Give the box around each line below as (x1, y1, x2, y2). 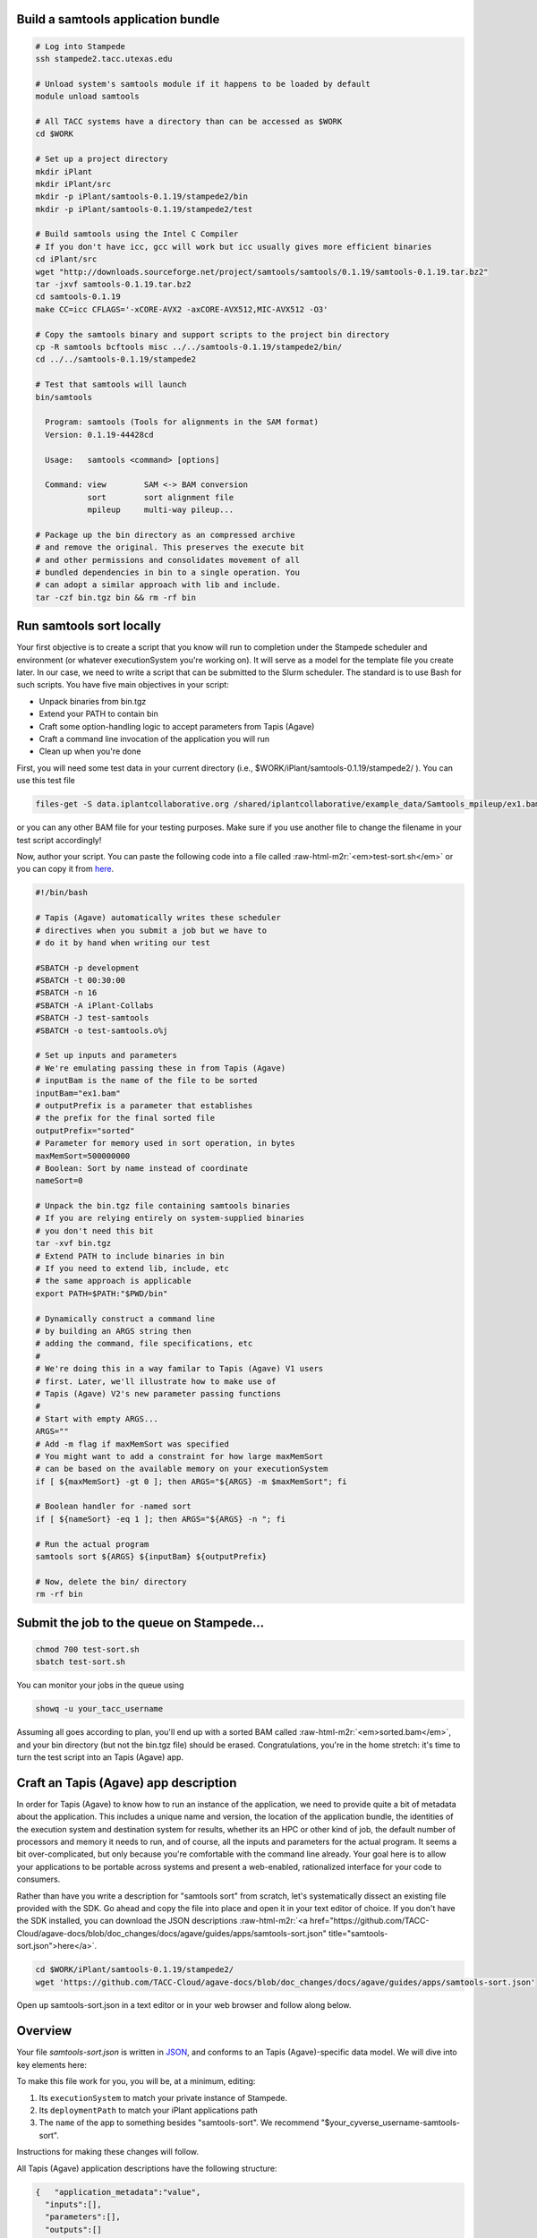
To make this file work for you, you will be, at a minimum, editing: (16, 2076, 256, 2087)
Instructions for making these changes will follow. (16, 2147, 199, 2157)
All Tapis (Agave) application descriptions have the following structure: (16, 2163, 277, 2174)
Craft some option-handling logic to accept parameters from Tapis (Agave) (38, 721, 315, 731)
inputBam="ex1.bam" (35, 1088, 121, 1098)
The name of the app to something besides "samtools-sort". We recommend (38, 2117, 320, 2128)
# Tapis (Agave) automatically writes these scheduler (35, 913, 281, 923)
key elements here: (16, 2059, 87, 2070)
